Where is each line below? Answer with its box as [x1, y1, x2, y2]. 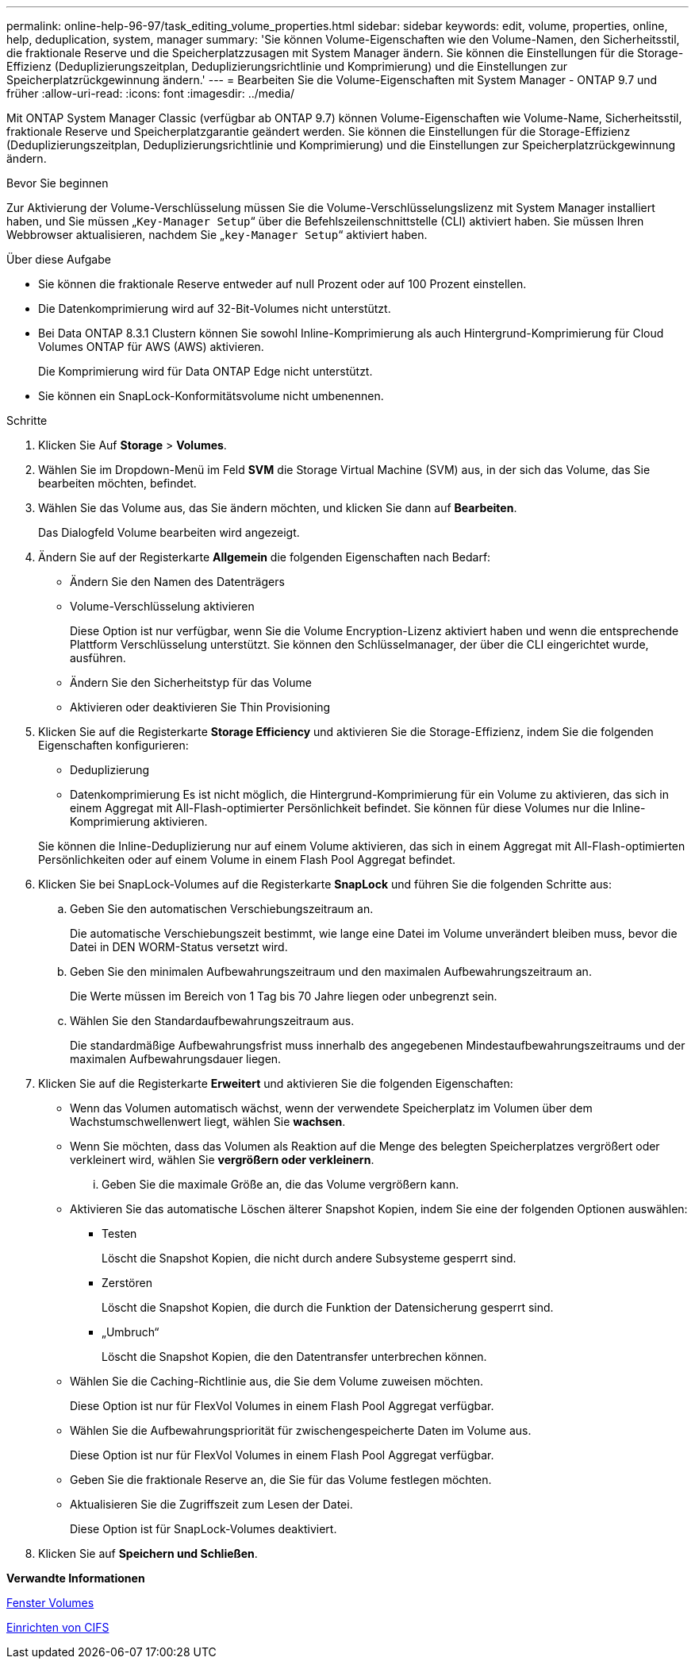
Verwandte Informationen [6, 1571, 145, 1585]
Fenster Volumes [6, 1596, 94, 1609]
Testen [102, 1227, 137, 1240]
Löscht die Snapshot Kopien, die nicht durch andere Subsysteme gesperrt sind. [102, 1251, 516, 1265]
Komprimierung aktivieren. [70, 815, 208, 828]
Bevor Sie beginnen [6, 176, 109, 190]
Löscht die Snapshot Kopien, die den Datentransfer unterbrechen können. [102, 1350, 487, 1363]
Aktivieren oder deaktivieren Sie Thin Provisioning [70, 700, 331, 714]
